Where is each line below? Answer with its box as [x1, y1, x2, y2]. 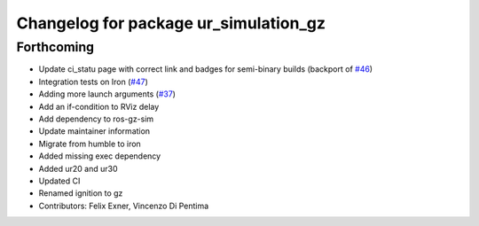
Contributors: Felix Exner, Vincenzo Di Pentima [38, 200, 209, 211]
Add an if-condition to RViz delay [38, 101, 160, 112]
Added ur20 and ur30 [38, 163, 119, 174]
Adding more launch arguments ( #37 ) [38, 89, 177, 99]
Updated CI [38, 175, 81, 186]
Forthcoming [16, 39, 95, 55]
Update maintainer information [38, 126, 151, 136]
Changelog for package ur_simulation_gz [16, 13, 326, 33]
